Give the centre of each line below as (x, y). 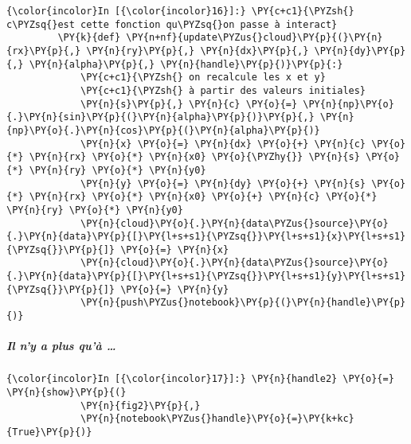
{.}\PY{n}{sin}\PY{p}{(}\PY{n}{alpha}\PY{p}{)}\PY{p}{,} (160, 117)
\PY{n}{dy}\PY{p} (360, 51)
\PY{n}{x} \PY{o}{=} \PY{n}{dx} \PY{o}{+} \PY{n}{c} (223, 144)
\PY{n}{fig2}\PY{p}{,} (141, 405)
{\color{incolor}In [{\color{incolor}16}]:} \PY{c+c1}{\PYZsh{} (180, 11)
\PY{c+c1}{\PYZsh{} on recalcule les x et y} (203, 78)
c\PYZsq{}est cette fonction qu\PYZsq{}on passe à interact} (172, 24)
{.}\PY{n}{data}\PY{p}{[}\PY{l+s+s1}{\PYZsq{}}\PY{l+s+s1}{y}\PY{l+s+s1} (206, 277)
